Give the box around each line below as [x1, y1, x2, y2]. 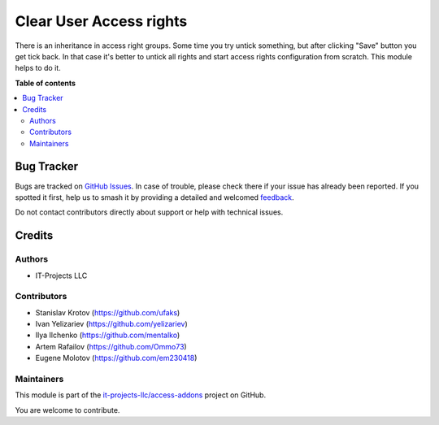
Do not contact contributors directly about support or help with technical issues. [15, 207, 284, 217]
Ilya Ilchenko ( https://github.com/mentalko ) [35, 330, 180, 340]
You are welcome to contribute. [15, 405, 120, 414]
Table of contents [15, 78, 76, 88]
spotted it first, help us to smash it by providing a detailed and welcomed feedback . [15, 192, 294, 202]
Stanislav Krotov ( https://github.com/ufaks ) [35, 307, 180, 317]
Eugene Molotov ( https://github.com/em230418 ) [35, 353, 198, 363]
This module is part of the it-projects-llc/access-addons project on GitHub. [15, 390, 267, 400]
